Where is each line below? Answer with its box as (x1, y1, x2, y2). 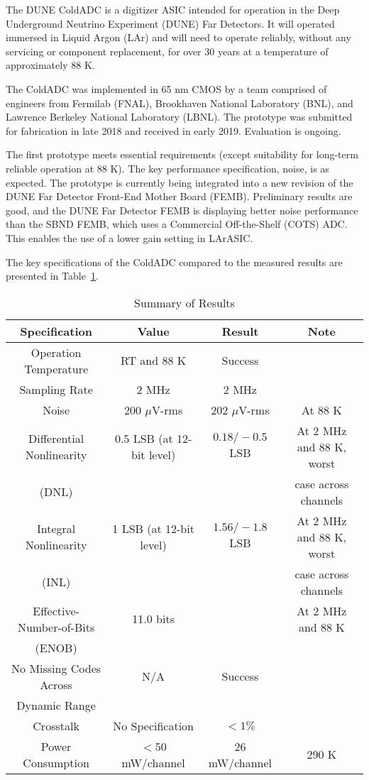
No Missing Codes (11, 659, 101, 676)
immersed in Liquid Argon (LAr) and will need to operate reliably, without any (6, 30, 351, 45)
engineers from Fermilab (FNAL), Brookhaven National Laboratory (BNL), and (6, 95, 353, 110)
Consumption (23, 754, 89, 771)
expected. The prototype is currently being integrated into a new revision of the (6, 175, 353, 189)
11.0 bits (132, 610, 175, 627)
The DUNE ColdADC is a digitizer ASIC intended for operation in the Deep (6, 2, 340, 16)
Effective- (33, 602, 79, 619)
